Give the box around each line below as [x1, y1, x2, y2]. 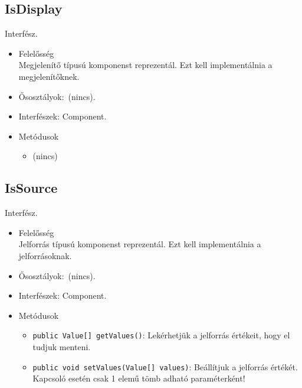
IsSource [5, 179, 58, 197]
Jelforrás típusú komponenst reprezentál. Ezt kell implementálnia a [18, 238, 261, 250]
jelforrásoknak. [18, 249, 72, 261]
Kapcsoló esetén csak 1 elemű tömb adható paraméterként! [32, 372, 245, 384]
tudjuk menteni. [32, 340, 91, 353]
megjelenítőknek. [18, 70, 80, 82]
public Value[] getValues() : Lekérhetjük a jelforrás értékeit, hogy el [32, 329, 290, 341]
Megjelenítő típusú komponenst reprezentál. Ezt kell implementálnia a [18, 59, 273, 71]
